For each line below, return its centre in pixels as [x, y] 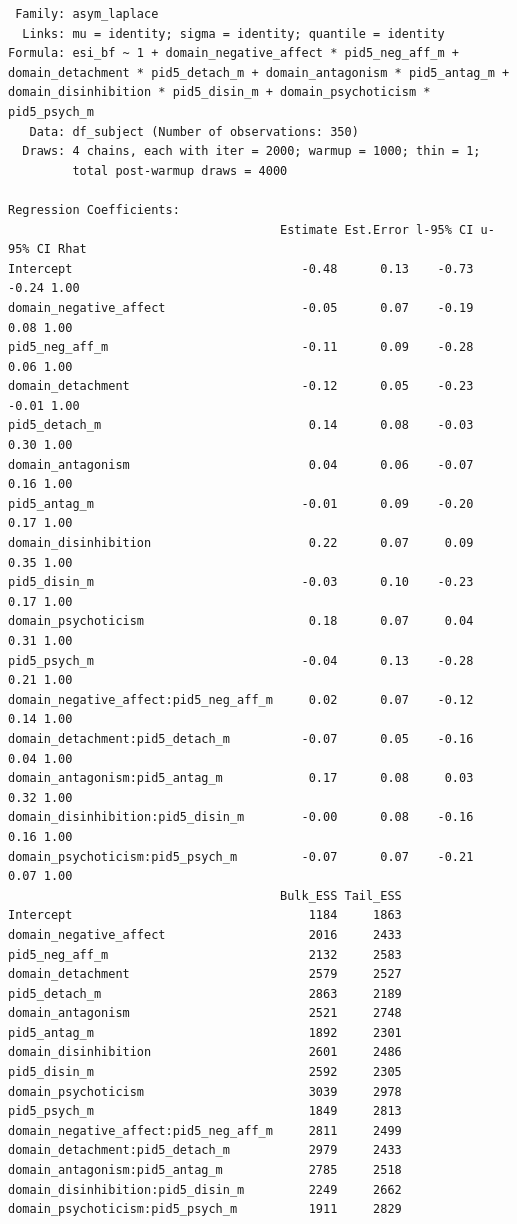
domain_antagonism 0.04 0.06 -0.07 [241, 464]
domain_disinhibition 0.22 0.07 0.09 [241, 543]
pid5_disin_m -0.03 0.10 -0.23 [241, 582]
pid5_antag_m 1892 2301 [205, 1032]
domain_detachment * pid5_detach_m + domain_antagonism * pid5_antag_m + [259, 72]
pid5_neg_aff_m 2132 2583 [205, 954]
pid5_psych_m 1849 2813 [205, 1111]
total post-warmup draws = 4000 [180, 170]
